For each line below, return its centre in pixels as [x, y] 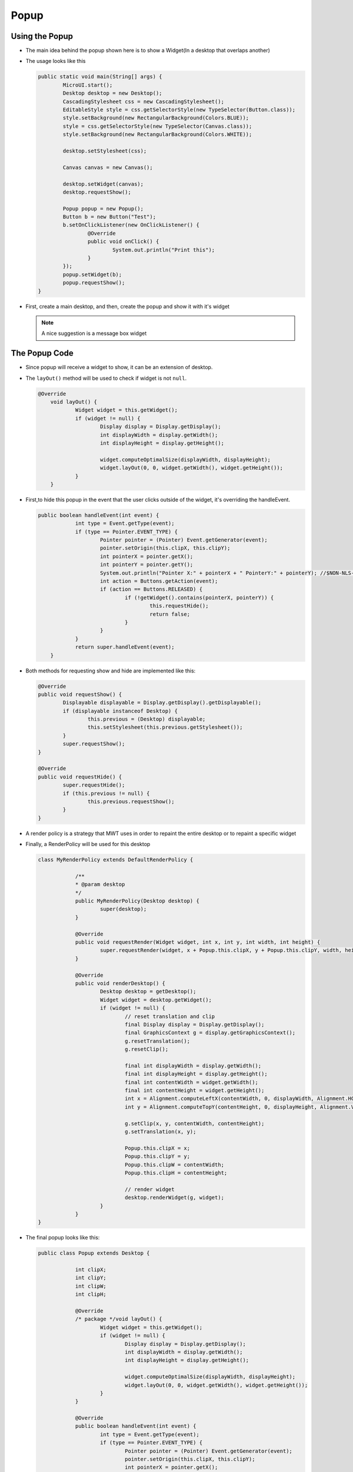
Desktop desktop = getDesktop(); [148, 992]
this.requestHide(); [179, 606]
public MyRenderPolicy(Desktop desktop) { [137, 901]
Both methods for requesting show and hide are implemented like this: [111, 671]
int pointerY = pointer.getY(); [147, 565]
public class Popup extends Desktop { [94, 1253]
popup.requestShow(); [94, 283]
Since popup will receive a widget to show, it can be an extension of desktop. [119, 367]
